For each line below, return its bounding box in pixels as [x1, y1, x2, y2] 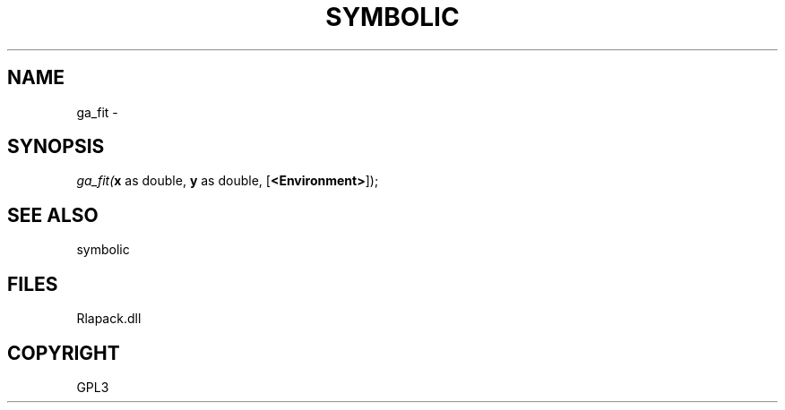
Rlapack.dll [76, 311, 142, 327]
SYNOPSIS [7, 135, 105, 158]
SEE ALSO [7, 203, 99, 226]
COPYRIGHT [7, 341, 120, 364]
